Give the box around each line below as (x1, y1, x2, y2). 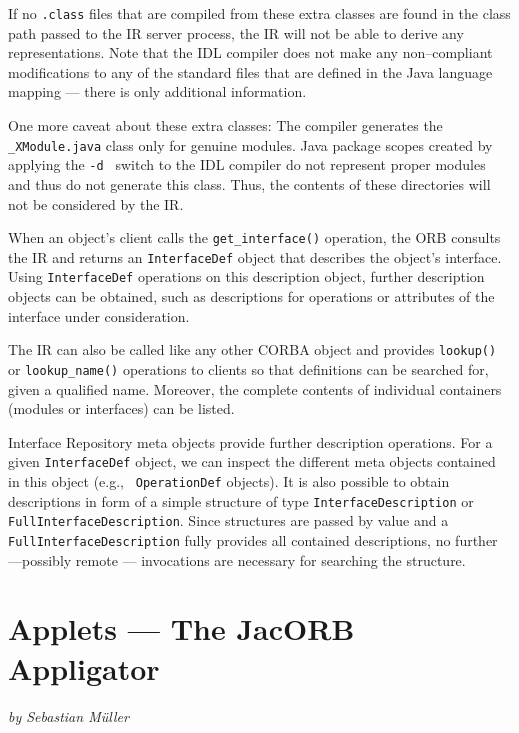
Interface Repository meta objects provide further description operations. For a (8, 431, 493, 452)
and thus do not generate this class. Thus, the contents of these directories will (8, 173, 491, 194)
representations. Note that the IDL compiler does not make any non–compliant (8, 42, 493, 63)
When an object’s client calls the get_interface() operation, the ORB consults (8, 227, 501, 248)
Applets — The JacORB (8, 608, 355, 649)
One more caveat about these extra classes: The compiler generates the (8, 115, 443, 136)
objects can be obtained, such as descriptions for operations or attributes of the (8, 286, 495, 307)
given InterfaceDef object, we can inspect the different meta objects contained (8, 451, 496, 472)
